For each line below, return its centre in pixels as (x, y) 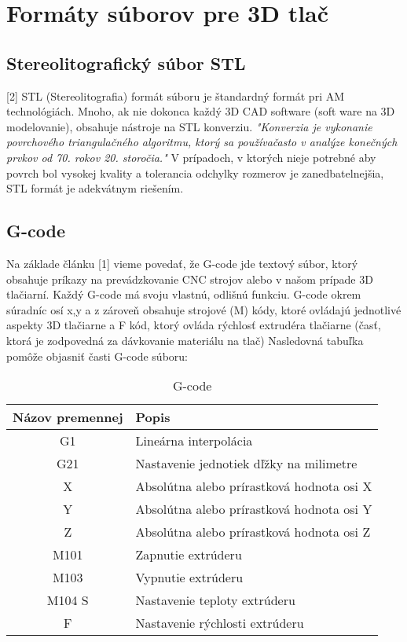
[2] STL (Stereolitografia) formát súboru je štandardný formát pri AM (176, 95)
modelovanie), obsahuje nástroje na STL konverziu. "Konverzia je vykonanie (189, 126)
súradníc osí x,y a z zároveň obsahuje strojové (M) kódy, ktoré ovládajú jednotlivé (204, 309)
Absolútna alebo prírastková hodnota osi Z (253, 532)
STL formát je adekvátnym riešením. (95, 188)
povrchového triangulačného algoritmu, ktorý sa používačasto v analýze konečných (202, 142)
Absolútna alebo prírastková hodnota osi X (254, 486)
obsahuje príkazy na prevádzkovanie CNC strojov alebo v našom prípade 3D (190, 279)
